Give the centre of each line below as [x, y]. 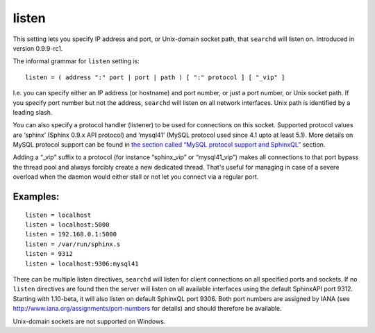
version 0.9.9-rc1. [38, 48]
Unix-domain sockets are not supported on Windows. [89, 321]
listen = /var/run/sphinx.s [73, 244]
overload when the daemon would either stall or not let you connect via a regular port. [136, 177]
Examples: [36, 197]
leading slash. [33, 112]
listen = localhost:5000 [67, 225]
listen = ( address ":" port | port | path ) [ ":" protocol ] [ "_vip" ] [155, 77]
